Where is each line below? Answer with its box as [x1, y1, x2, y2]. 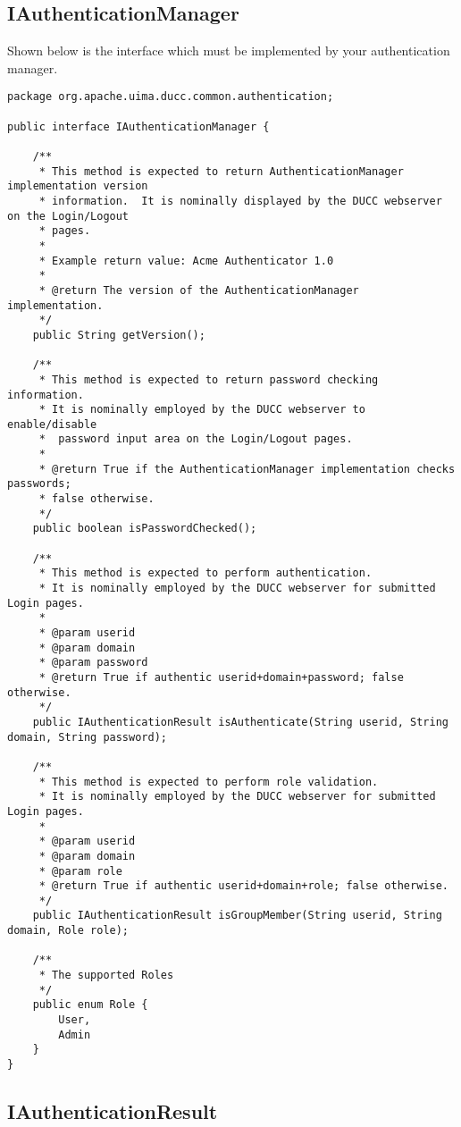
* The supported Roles [38, 969, 174, 982]
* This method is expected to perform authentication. [38, 567, 373, 580]
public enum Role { [32, 998, 148, 1012]
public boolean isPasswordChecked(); [32, 522, 257, 535]
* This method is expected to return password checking [38, 373, 379, 386]
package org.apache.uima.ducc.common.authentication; [7, 90, 334, 104]
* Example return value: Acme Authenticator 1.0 [38, 254, 334, 267]
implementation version [7, 180, 148, 193]
